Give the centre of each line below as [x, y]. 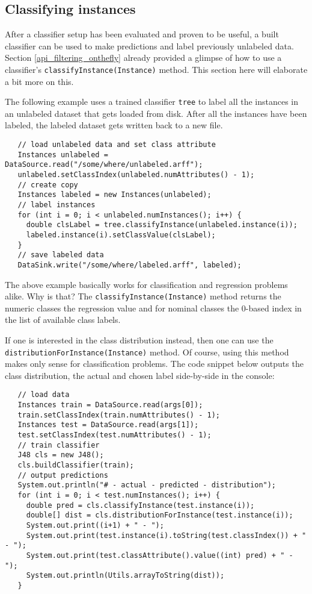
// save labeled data [61, 255]
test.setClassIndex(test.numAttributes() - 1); [115, 435]
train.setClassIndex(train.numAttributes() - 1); [119, 415]
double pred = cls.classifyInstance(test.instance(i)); [140, 505]
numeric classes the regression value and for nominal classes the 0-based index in [153, 308]
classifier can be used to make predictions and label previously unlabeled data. [149, 45]
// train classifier [59, 445]
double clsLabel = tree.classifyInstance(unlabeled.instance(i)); [162, 225]
